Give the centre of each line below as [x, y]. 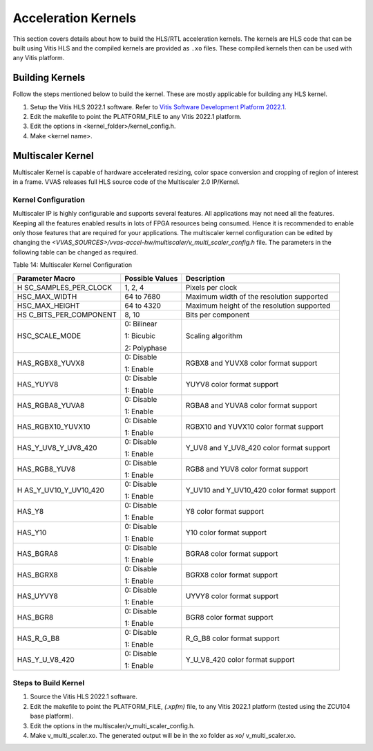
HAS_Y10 [32, 532]
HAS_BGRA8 [38, 553]
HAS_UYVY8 [38, 596]
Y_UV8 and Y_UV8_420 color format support [258, 447]
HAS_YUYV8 [38, 384]
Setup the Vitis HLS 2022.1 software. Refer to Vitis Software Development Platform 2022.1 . [158, 106]
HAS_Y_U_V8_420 [46, 659]
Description [205, 278]
